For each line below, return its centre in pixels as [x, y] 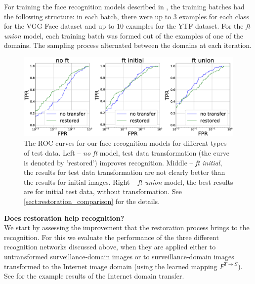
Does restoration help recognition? [64, 218]
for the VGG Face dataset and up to [59, 26]
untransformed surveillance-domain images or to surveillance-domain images [119, 256]
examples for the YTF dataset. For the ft [188, 26]
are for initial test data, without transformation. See [103, 191]
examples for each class [214, 16]
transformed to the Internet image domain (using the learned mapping [111, 266]
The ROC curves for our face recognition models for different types [125, 143]
